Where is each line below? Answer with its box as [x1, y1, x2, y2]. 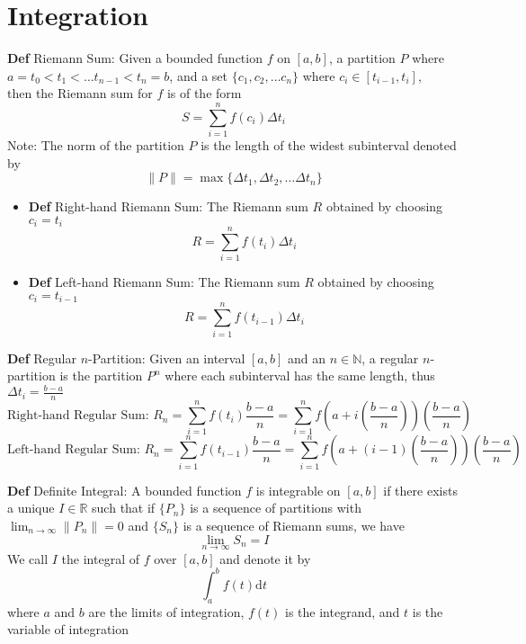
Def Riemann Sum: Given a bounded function [7, 49, 263, 67]
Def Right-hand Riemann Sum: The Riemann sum [28, 197, 308, 216]
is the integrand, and [285, 602, 400, 621]
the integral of [61, 549, 139, 568]
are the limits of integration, [88, 602, 245, 621]
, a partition [328, 49, 396, 67]
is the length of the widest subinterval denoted [201, 136, 457, 155]
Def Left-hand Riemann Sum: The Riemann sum [28, 273, 300, 291]
